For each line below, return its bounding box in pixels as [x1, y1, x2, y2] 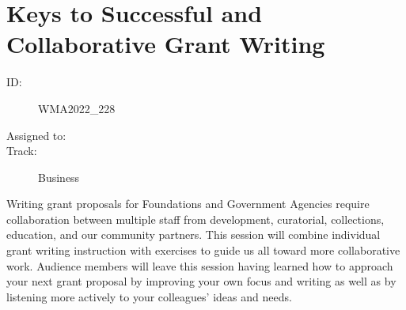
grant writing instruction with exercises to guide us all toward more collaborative [6, 242, 400, 259]
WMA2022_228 [38, 100, 116, 116]
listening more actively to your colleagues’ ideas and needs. [6, 288, 292, 304]
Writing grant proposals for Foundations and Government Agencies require [6, 195, 370, 212]
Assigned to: [6, 127, 66, 143]
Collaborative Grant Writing [6, 28, 325, 60]
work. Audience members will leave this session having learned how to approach [6, 257, 393, 274]
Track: [6, 142, 37, 159]
